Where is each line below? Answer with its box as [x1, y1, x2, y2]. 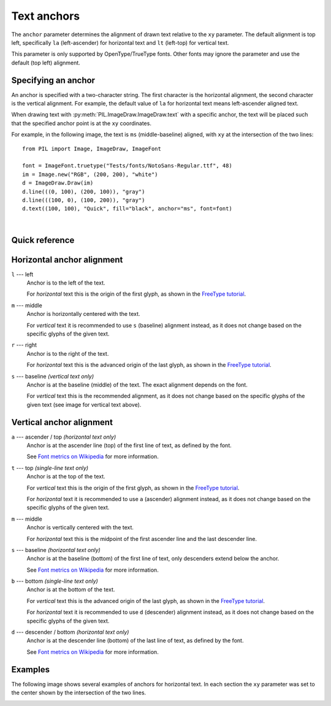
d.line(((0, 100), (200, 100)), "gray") [22, 188, 145, 195]
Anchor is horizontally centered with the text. [26, 310, 140, 318]
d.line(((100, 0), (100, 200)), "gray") [22, 196, 145, 204]
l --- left [11, 271, 34, 278]
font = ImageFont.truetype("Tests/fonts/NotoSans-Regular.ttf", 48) [22, 163, 232, 169]
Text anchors [11, 9, 80, 23]
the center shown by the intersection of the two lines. [11, 689, 146, 696]
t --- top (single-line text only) [11, 464, 89, 472]
